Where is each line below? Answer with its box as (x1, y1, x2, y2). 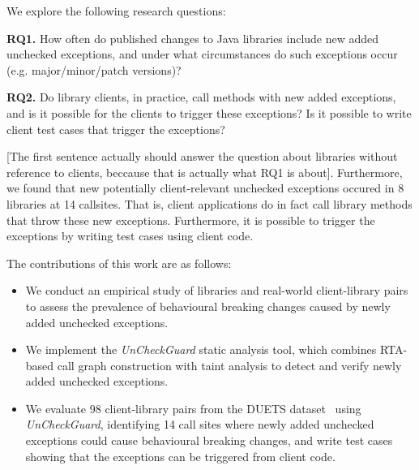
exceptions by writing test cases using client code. (6, 227, 254, 244)
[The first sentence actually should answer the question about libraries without (6, 148, 398, 165)
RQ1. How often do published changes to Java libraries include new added (6, 29, 379, 46)
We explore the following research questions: (6, 2, 226, 19)
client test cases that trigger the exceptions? (6, 120, 225, 137)
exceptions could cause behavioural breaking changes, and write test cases (25, 432, 393, 449)
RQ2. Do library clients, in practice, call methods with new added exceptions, (6, 88, 396, 106)
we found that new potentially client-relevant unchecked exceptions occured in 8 (6, 179, 404, 196)
